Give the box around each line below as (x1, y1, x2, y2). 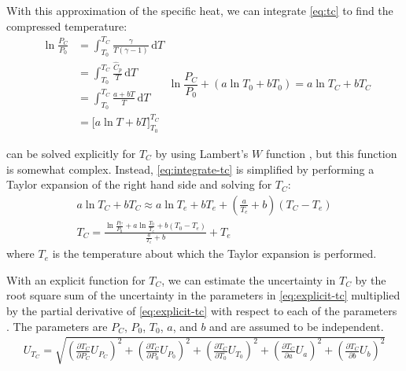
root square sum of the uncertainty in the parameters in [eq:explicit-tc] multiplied (6, 287, 400, 303)
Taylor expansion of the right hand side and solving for (6, 176, 272, 193)
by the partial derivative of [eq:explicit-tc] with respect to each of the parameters (6, 302, 397, 318)
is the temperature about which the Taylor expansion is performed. (52, 245, 377, 262)
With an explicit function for (6, 271, 146, 288)
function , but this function (265, 145, 397, 161)
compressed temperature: (6, 17, 127, 34)
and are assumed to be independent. (209, 318, 384, 334)
